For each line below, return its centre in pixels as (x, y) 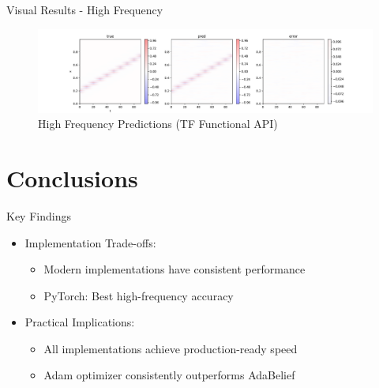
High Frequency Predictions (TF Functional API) (158, 124)
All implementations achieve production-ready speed (171, 348)
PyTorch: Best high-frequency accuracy (139, 295)
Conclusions (72, 177)
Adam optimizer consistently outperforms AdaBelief (169, 375)
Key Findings (39, 215)
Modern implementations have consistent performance (174, 269)
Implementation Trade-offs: (90, 242)
